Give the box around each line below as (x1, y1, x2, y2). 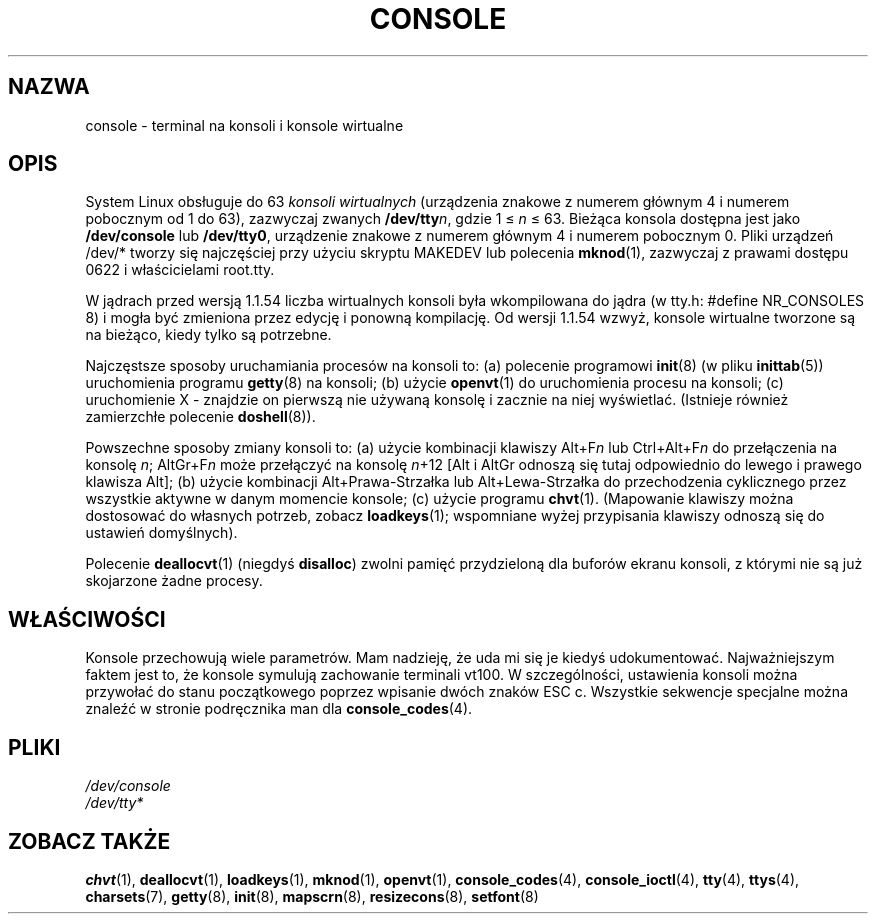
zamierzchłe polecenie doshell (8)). (85, 408, 316, 426)
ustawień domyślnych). (85, 524, 238, 542)
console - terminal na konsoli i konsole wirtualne (85, 116, 404, 134)
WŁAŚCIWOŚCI (8, 606, 166, 632)
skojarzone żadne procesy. (85, 572, 263, 590)
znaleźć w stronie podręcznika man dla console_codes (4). (85, 700, 473, 718)
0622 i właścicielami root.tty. (85, 261, 275, 279)
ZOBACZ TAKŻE (8, 828, 171, 854)
